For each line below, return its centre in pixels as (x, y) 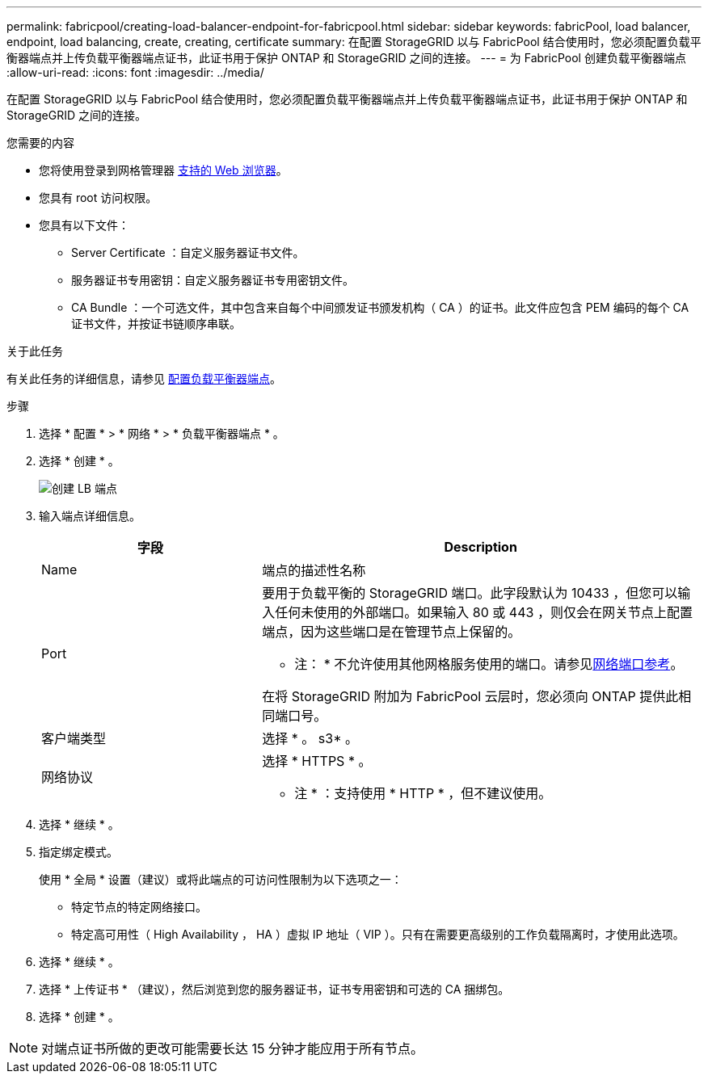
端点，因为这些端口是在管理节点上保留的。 (392, 632)
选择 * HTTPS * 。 (317, 761)
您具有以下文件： (84, 225)
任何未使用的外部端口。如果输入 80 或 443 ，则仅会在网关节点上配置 (484, 612)
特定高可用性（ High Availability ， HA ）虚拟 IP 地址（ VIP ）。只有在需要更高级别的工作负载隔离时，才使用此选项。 (378, 934)
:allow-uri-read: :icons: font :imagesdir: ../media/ (135, 72)
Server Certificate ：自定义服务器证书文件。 (188, 252)
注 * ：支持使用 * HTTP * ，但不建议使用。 (423, 793)
